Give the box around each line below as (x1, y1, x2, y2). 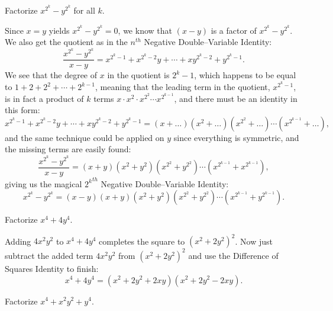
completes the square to (99, 235, 185, 247)
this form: (5, 104, 40, 116)
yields (49, 24, 70, 36)
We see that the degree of (5, 69, 98, 81)
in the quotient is (107, 69, 170, 81)
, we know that (118, 24, 172, 36)
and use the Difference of (188, 249, 279, 261)
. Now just (235, 235, 273, 247)
